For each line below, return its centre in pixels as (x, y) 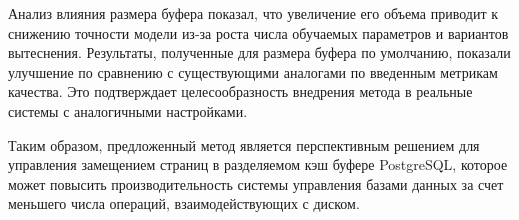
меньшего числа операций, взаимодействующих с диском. (184, 203)
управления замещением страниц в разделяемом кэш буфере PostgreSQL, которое (258, 164)
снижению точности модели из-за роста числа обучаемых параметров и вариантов (258, 32)
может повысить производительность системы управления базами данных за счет (256, 183)
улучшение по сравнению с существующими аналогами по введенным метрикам (253, 71)
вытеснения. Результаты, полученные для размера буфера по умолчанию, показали (259, 52)
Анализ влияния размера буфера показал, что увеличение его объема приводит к (253, 13)
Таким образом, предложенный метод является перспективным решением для (244, 144)
